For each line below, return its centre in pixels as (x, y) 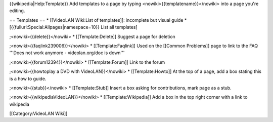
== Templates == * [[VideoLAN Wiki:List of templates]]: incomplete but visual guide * (98, 20)
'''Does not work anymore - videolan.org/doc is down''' (67, 53)
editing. (17, 11)
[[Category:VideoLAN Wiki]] (38, 113)
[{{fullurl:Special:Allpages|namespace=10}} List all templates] (73, 27)
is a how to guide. (28, 78)
